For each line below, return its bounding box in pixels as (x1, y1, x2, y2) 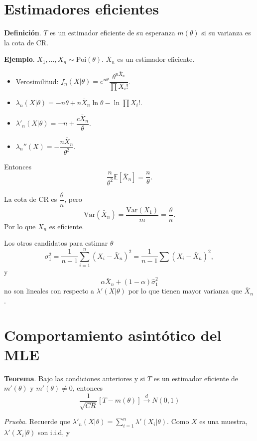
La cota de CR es (4, 194, 57, 204)
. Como (167, 416, 189, 427)
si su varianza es (201, 27, 251, 38)
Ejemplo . (4, 54, 35, 64)
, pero (64, 194, 82, 204)
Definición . (4, 27, 41, 38)
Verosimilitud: (15, 76, 59, 86)
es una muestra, (199, 416, 248, 427)
